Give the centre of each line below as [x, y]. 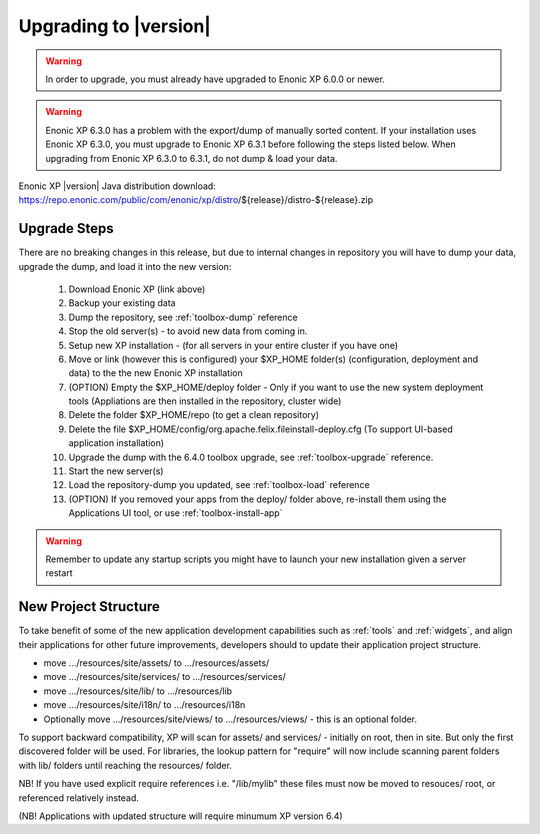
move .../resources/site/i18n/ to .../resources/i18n [144, 705]
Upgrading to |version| [115, 26]
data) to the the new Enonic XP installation [156, 373]
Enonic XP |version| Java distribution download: [117, 186]
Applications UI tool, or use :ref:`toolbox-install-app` [175, 513]
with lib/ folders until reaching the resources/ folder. [125, 765]
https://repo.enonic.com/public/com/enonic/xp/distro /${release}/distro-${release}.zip [196, 200]
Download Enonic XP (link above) [137, 289]
